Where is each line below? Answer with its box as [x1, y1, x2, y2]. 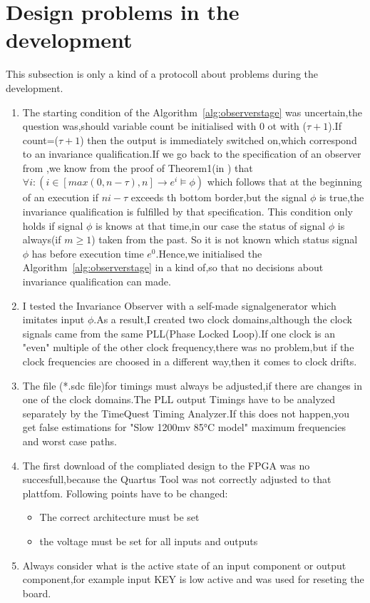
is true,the [319, 190, 364, 205]
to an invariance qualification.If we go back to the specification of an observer [22, 146, 361, 161]
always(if [22, 232, 61, 247]
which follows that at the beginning [207, 174, 362, 189]
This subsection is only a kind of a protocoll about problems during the [6, 66, 319, 81]
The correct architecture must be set [39, 510, 200, 525]
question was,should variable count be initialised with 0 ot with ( [22, 118, 307, 133]
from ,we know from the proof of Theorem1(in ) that [22, 160, 253, 175]
